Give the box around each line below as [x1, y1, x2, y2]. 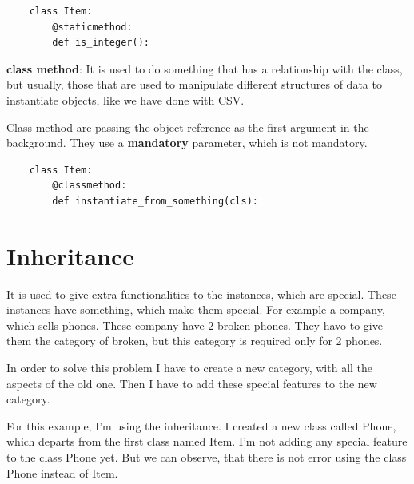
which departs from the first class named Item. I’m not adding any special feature [6, 433, 408, 450]
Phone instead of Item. [6, 464, 118, 481]
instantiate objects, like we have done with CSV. [6, 91, 245, 108]
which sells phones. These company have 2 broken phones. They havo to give [6, 316, 383, 333]
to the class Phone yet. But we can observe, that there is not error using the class [6, 449, 407, 465]
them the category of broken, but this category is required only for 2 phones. [6, 332, 383, 349]
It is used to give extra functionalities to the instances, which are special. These [6, 285, 396, 302]
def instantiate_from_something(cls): [52, 195, 258, 207]
